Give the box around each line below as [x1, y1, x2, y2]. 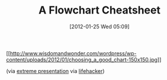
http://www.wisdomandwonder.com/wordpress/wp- [9, 49, 137, 56]
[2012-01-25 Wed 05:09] [69, 23, 130, 30]
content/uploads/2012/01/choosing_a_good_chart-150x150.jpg [6, 56, 158, 63]
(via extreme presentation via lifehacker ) [6, 67, 105, 74]
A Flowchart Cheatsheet [38, 4, 161, 17]
